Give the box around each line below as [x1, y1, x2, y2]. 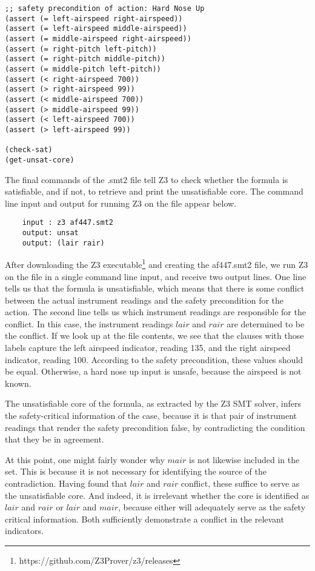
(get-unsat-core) [5, 155, 75, 164]
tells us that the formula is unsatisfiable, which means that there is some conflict [5, 282, 305, 295]
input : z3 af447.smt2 [22, 218, 113, 227]
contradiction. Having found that [5, 477, 127, 489]
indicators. [5, 524, 44, 537]
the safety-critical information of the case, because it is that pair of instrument [5, 409, 297, 422]
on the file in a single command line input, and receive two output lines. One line [5, 270, 307, 282]
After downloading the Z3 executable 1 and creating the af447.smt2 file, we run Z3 [5, 256, 308, 270]
